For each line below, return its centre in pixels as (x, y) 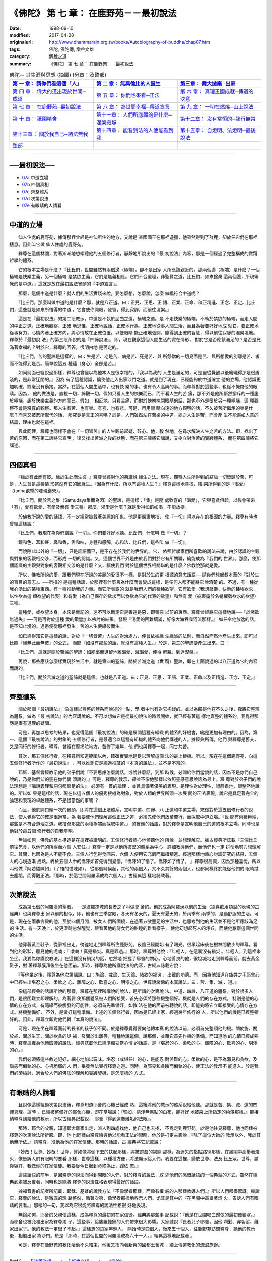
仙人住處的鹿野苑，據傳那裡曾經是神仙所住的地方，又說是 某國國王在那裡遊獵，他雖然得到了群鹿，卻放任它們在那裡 (138, 237)
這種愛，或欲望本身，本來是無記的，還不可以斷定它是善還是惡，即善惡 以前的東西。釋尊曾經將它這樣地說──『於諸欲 (139, 612)
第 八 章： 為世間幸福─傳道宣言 (133, 107)
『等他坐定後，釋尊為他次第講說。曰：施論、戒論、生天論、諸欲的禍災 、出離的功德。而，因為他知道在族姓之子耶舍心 (139, 975)
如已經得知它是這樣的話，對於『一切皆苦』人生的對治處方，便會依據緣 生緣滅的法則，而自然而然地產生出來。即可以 (138, 636)
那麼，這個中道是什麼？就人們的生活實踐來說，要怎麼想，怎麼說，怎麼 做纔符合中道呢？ (109, 293)
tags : (15, 49)
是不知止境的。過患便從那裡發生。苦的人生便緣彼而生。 (67, 626)
